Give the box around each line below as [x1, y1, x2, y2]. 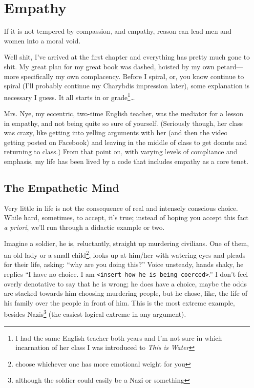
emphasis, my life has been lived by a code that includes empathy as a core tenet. [4, 156, 249, 166]
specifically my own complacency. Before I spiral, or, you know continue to [21, 71, 244, 81]
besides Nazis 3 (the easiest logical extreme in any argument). [4, 307, 186, 319]
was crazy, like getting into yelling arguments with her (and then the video [4, 127, 228, 138]
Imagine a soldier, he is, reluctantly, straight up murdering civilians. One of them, [4, 238, 249, 248]
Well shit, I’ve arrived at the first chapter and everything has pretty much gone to [4, 52, 250, 62]
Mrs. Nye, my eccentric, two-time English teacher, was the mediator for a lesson [4, 108, 243, 118]
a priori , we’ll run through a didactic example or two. [4, 222, 165, 232]
